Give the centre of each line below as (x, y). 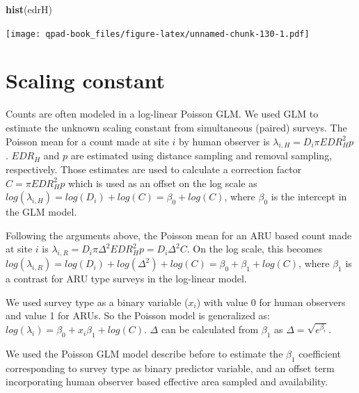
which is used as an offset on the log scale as (162, 183)
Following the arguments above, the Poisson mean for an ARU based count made (179, 235)
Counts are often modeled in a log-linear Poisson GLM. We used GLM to (162, 114)
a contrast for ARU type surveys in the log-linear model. (126, 279)
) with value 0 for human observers (271, 302)
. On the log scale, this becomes (254, 249)
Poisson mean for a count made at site (87, 141)
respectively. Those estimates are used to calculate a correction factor (154, 169)
